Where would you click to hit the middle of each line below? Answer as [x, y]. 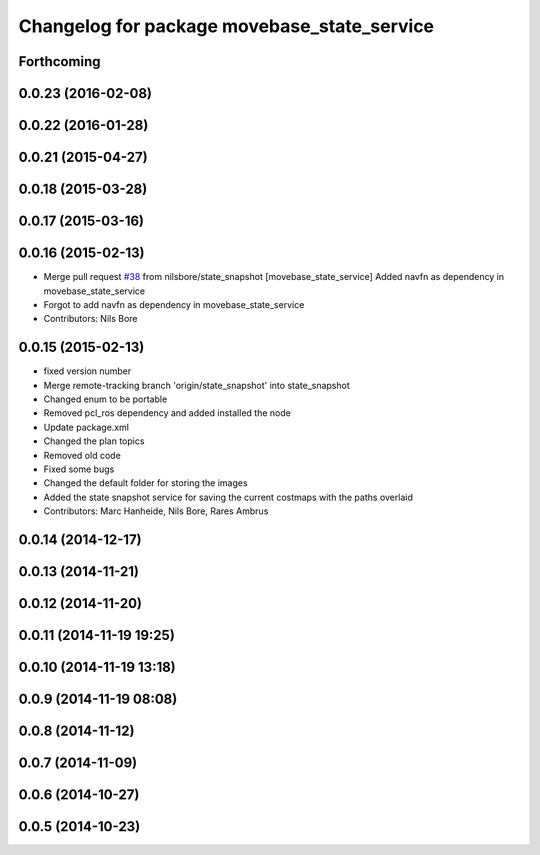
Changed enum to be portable [105, 399]
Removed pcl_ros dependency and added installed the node [167, 413]
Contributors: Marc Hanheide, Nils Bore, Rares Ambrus [156, 511]
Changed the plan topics [94, 441]
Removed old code [82, 455]
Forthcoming [59, 61]
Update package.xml [86, 427]
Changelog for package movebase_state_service [226, 26]
